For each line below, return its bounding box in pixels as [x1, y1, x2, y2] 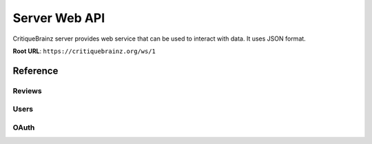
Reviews [12, 86, 42, 96]
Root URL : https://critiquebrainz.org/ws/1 [12, 47, 156, 55]
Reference [12, 65, 59, 76]
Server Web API [12, 10, 105, 25]
